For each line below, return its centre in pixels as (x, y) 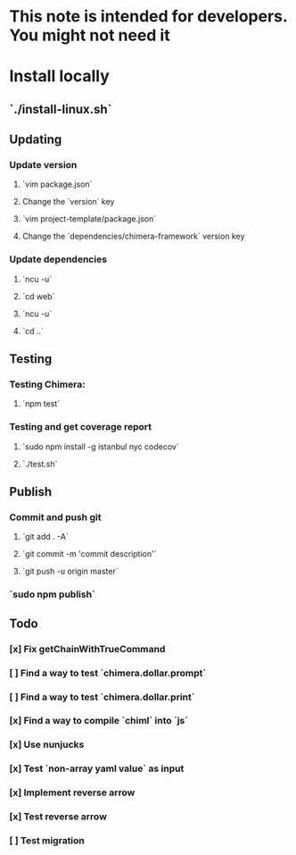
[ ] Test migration (47, 841)
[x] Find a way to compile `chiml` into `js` (99, 721)
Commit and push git (55, 517)
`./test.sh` (40, 464)
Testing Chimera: (48, 384)
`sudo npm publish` (52, 594)
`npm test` (41, 404)
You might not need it (90, 35)
